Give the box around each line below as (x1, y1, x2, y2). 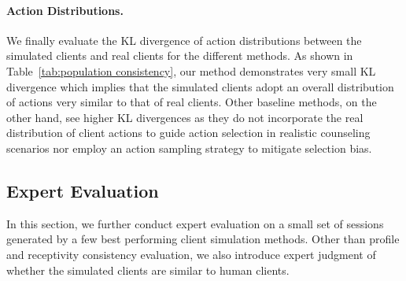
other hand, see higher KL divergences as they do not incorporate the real (6, 109, 364, 125)
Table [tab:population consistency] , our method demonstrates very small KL (6, 62, 376, 79)
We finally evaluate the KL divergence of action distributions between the (6, 31, 362, 48)
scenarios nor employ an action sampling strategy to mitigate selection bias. (6, 139, 372, 156)
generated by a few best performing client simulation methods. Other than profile (6, 231, 400, 247)
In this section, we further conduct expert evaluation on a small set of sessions (6, 215, 384, 231)
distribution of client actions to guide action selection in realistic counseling (6, 124, 371, 141)
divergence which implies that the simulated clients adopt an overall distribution (6, 78, 394, 94)
